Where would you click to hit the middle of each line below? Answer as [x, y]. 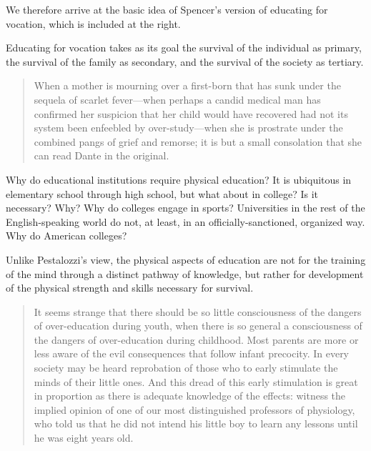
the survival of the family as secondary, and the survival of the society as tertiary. [185, 61]
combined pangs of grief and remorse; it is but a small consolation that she [198, 141]
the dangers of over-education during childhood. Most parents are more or [196, 339]
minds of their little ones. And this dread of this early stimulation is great [196, 381]
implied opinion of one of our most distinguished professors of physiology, [194, 409]
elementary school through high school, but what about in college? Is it [162, 193]
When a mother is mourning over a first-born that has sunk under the [187, 85]
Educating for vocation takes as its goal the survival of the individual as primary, [184, 48]
